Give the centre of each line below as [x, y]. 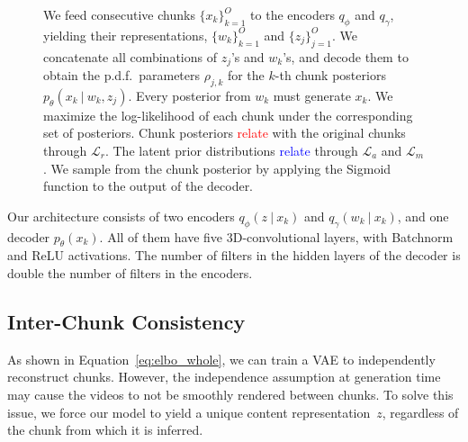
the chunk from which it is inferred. [105, 430]
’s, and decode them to [346, 56]
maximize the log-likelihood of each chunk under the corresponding [228, 115]
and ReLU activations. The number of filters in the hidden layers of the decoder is [234, 255]
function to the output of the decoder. [148, 186]
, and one [423, 216]
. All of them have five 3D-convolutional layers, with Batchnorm [276, 236]
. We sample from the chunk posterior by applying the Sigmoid [217, 168]
